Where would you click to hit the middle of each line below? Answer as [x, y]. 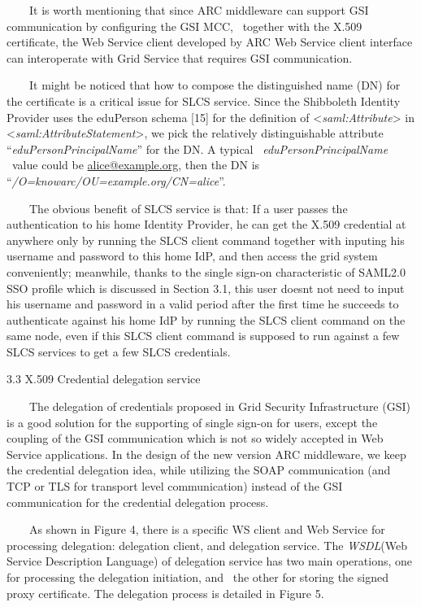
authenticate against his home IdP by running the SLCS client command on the [206, 319]
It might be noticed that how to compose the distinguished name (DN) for [215, 85]
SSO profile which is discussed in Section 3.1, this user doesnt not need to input [206, 288]
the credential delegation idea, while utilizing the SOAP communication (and [199, 470]
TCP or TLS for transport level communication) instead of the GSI [175, 486]
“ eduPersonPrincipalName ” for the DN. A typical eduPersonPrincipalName [197, 148]
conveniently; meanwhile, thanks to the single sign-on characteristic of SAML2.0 [206, 271]
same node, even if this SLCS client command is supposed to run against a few [203, 336]
